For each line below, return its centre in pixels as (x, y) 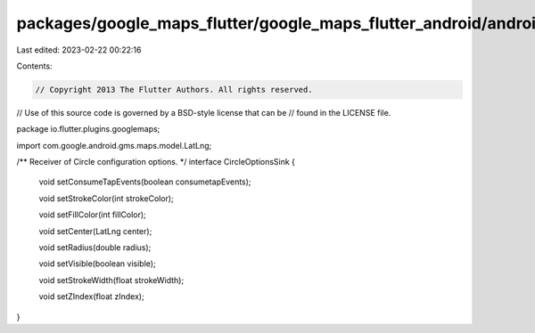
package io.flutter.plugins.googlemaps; (88, 129)
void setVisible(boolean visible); (97, 264)
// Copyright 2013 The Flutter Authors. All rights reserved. (174, 89)
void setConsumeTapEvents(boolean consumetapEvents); (145, 182)
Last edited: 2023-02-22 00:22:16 (79, 50)
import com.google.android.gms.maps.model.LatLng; (114, 145)
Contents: (34, 66)
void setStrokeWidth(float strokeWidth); (111, 280)
